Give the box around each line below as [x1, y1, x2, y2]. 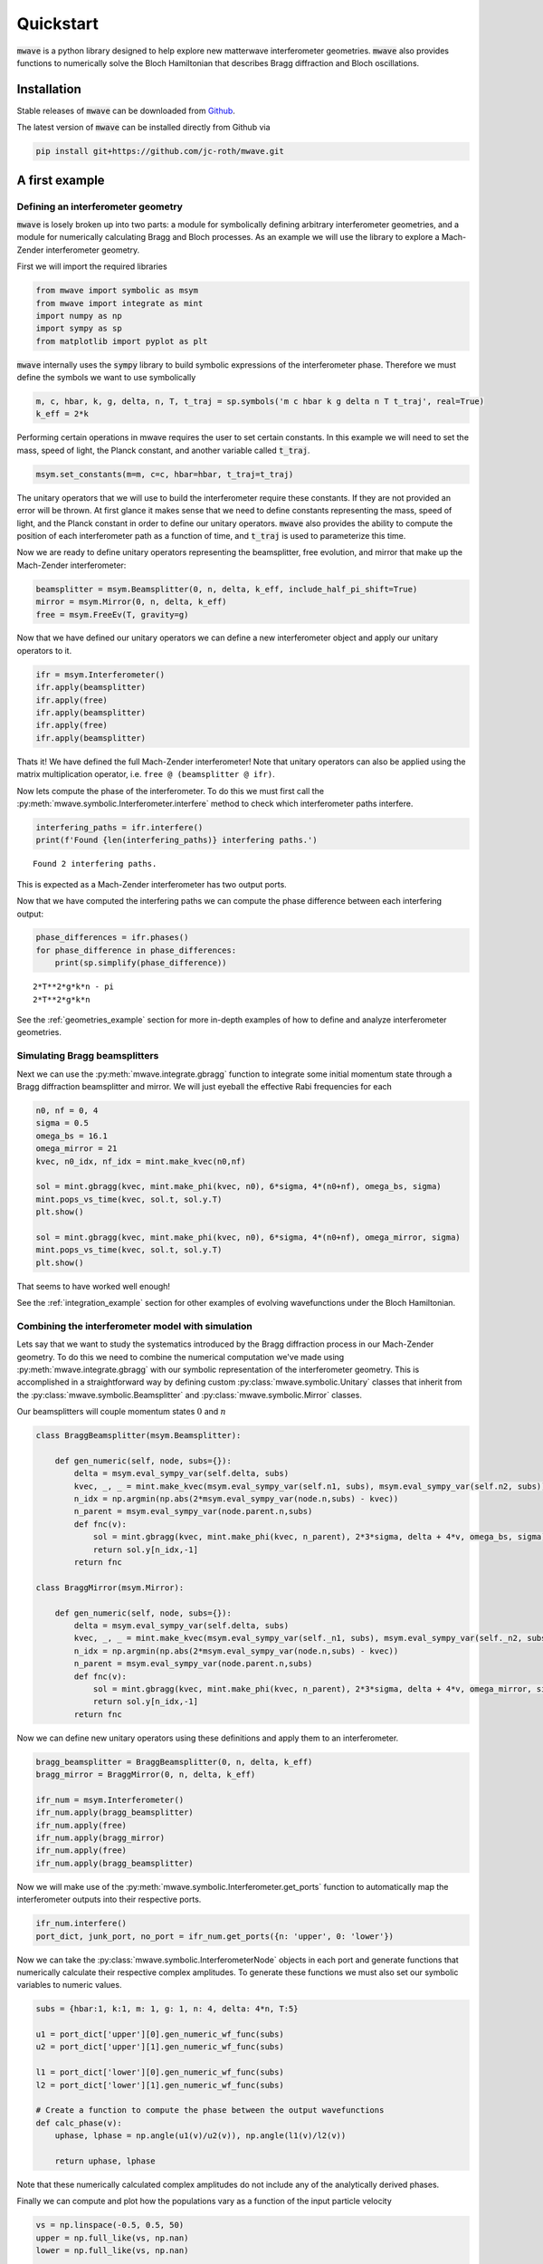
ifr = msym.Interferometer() [35, 669, 166, 679]
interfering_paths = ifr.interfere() [35, 822, 204, 832]
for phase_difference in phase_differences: [35, 945, 237, 955]
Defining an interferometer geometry [16, 200, 183, 213]
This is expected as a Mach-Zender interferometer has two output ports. [16, 878, 287, 889]
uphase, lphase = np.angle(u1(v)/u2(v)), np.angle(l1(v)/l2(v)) [54, 2131, 347, 2141]
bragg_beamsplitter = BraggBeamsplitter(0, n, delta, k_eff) [35, 1757, 313, 1767]
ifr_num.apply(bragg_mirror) [35, 1832, 166, 1843]
